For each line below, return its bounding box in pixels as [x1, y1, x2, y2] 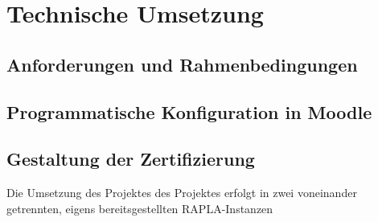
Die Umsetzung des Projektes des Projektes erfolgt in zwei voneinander [6, 184, 357, 201]
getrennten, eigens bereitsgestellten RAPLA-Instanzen [6, 199, 273, 216]
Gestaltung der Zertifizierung [6, 146, 255, 171]
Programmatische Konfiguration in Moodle [6, 99, 372, 124]
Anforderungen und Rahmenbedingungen [6, 51, 358, 76]
